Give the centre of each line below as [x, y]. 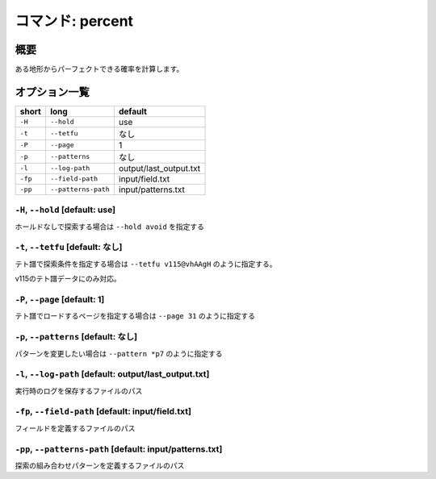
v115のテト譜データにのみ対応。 [68, 279]
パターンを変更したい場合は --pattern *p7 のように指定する [119, 353]
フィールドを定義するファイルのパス [75, 428]
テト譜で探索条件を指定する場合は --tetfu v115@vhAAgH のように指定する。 [146, 264]
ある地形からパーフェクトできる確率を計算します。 [99, 69]
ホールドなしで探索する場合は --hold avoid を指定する [110, 227]
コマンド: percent [74, 21]
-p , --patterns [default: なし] [76, 337]
